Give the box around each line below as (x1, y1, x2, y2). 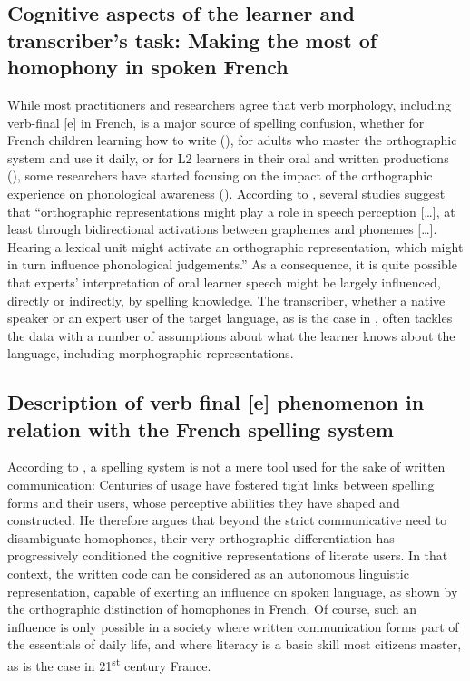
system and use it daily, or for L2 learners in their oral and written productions (7, 148, 449, 167)
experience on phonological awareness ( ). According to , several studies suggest (7, 183, 446, 202)
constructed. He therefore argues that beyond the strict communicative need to (7, 511, 447, 530)
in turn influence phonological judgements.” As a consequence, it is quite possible (7, 255, 457, 274)
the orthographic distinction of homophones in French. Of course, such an (7, 599, 417, 618)
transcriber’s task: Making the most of (7, 25, 377, 54)
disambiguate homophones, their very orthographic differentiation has (7, 528, 395, 547)
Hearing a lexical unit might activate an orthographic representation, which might (7, 237, 464, 256)
